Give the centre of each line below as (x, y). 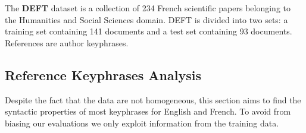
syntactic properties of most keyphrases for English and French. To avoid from (148, 111)
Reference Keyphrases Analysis (103, 75)
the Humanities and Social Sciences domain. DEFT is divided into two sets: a (146, 19)
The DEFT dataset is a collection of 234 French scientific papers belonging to (148, 8)
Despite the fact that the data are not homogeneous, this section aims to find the (153, 99)
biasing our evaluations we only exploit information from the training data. (142, 123)
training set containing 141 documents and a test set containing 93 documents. (149, 31)
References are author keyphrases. (67, 42)
